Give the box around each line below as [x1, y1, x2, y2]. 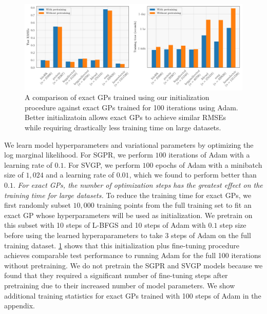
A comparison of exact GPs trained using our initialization [25, 92, 209, 103]
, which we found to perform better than [129, 169, 257, 180]
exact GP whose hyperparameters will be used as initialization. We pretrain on [4, 209, 253, 220]
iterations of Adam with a [168, 149, 250, 160]
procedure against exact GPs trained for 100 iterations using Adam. [25, 102, 238, 112]
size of [4, 169, 24, 180]
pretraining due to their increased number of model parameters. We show [4, 280, 235, 290]
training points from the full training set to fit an [97, 200, 252, 210]
